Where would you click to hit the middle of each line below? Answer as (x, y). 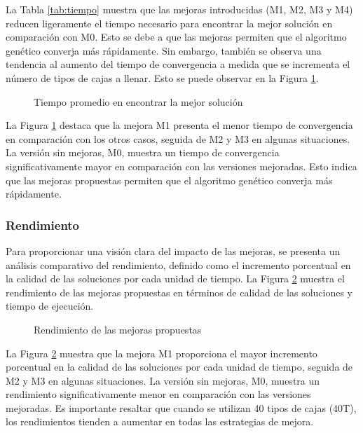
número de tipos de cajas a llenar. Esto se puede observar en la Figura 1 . (162, 77)
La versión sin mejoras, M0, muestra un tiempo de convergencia (143, 152)
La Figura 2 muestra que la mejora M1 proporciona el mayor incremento (162, 353)
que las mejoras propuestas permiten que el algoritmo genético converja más (169, 180)
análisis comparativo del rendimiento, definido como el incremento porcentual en (178, 264)
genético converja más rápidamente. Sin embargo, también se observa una (164, 50)
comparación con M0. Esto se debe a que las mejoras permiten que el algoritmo (176, 37)
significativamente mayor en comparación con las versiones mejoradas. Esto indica (181, 166)
